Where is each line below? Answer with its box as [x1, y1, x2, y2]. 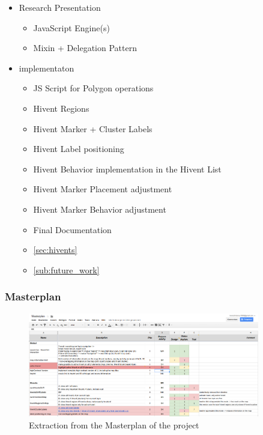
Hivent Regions [33, 102, 89, 114]
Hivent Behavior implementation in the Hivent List [33, 162, 222, 175]
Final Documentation [33, 223, 112, 236]
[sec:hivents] [33, 243, 77, 256]
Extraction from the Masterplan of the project [29, 419, 199, 431]
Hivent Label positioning [33, 142, 124, 155]
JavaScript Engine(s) [33, 21, 110, 34]
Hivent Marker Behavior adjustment [33, 202, 166, 215]
